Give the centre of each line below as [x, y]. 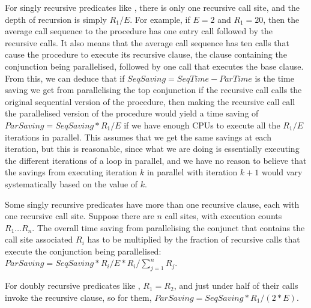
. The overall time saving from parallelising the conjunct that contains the [168, 227]
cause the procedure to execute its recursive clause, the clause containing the [146, 54]
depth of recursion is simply [56, 19]
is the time [274, 78]
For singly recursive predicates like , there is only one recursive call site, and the [152, 7]
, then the [281, 19]
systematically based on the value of [71, 183]
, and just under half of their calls [236, 285]
